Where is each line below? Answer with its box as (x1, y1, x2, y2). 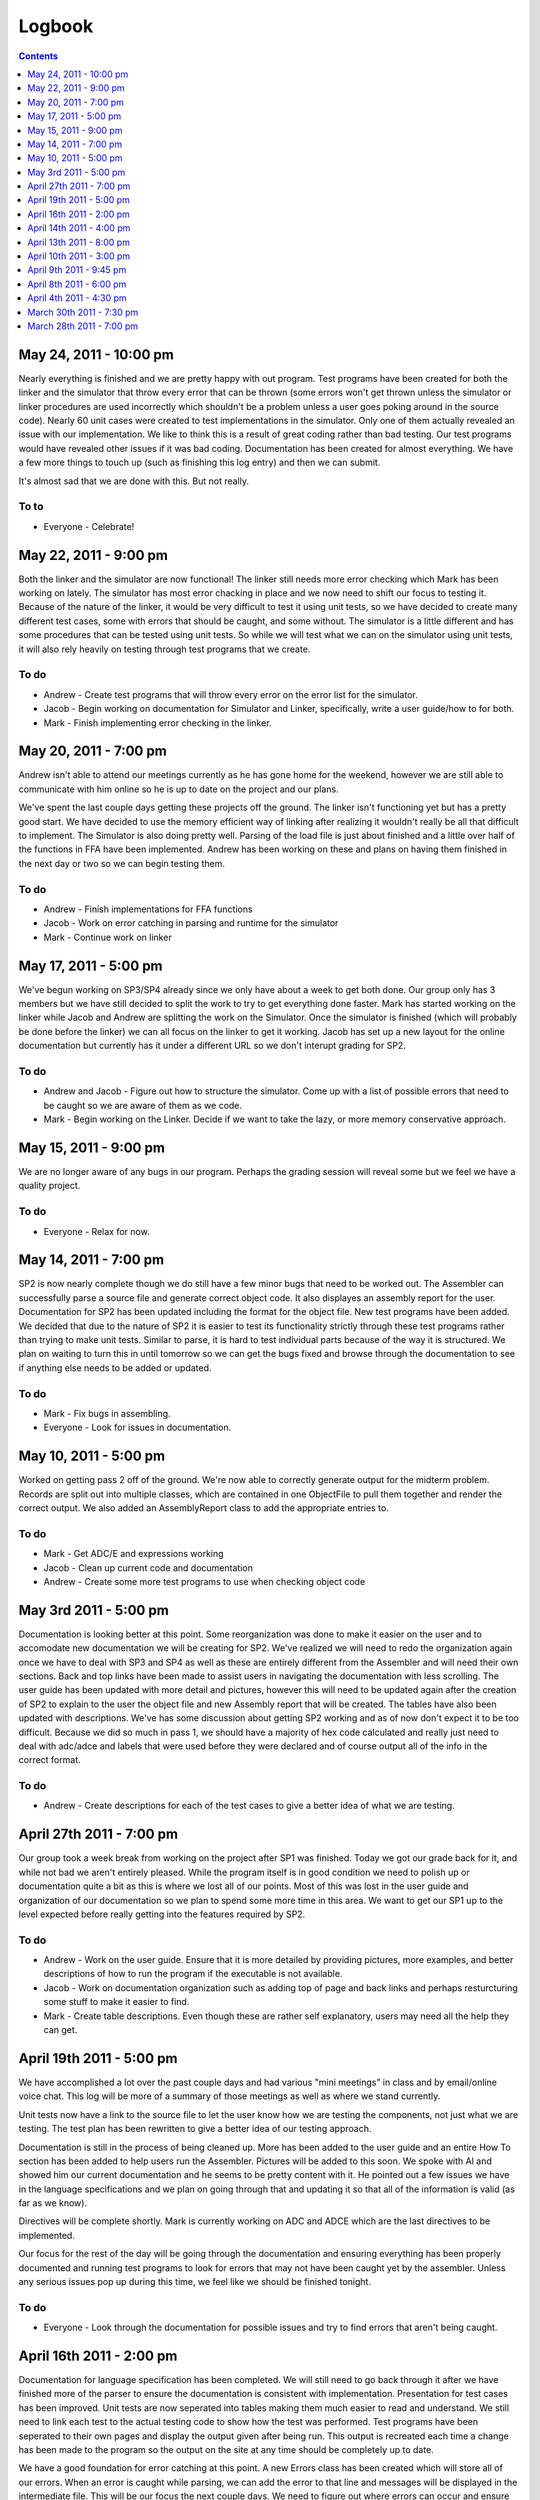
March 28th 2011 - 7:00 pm (27, 320, 139, 332)
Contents (18, 50, 59, 62)
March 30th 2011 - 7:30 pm (27, 306, 139, 318)
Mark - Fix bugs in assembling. (43, 1407, 171, 1419)
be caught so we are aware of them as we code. (43, 1099, 243, 1111)
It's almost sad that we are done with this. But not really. (18, 475, 250, 487)
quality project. (18, 1180, 81, 1192)
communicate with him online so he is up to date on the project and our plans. (18, 783, 339, 795)
